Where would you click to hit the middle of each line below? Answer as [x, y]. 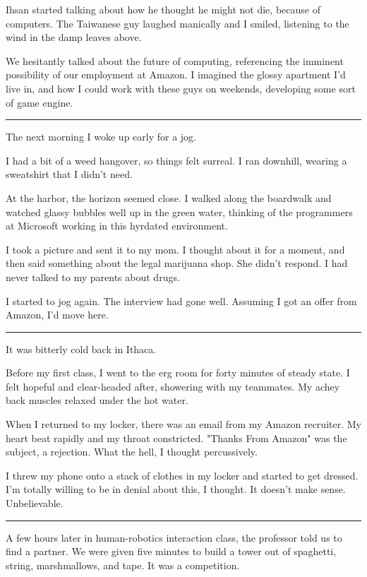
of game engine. [40, 102]
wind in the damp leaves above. [74, 37]
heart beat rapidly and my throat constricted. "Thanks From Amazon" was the [176, 438]
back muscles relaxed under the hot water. [97, 400]
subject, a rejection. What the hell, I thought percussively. [132, 452]
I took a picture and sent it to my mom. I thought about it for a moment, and [175, 249]
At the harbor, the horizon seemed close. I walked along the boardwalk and [169, 197]
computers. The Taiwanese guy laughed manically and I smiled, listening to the [178, 23]
